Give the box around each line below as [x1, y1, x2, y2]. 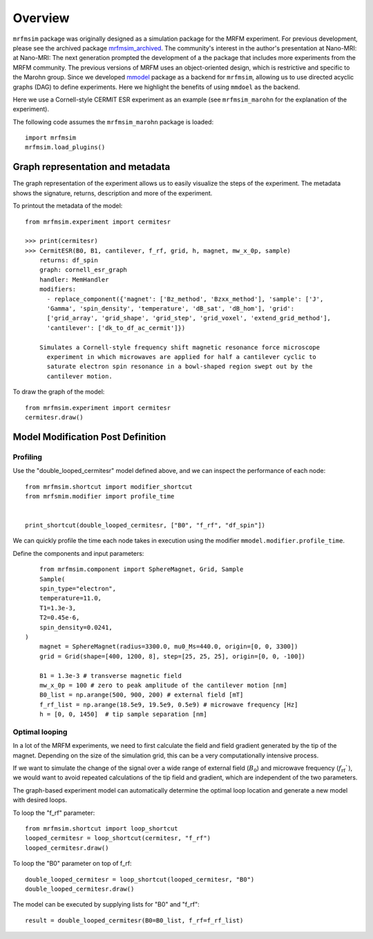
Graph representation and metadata [12, 161, 171, 173]
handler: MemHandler [39, 275, 109, 283]
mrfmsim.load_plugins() [25, 144, 106, 151]
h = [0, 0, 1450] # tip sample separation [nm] [39, 710, 207, 718]
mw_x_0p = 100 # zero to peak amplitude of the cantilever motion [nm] [39, 681, 287, 689]
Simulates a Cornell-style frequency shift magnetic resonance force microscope [39, 343, 321, 351]
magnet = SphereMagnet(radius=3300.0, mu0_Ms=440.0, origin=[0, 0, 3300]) [39, 643, 298, 650]
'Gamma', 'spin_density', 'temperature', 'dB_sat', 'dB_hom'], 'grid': [46, 304, 295, 313]
